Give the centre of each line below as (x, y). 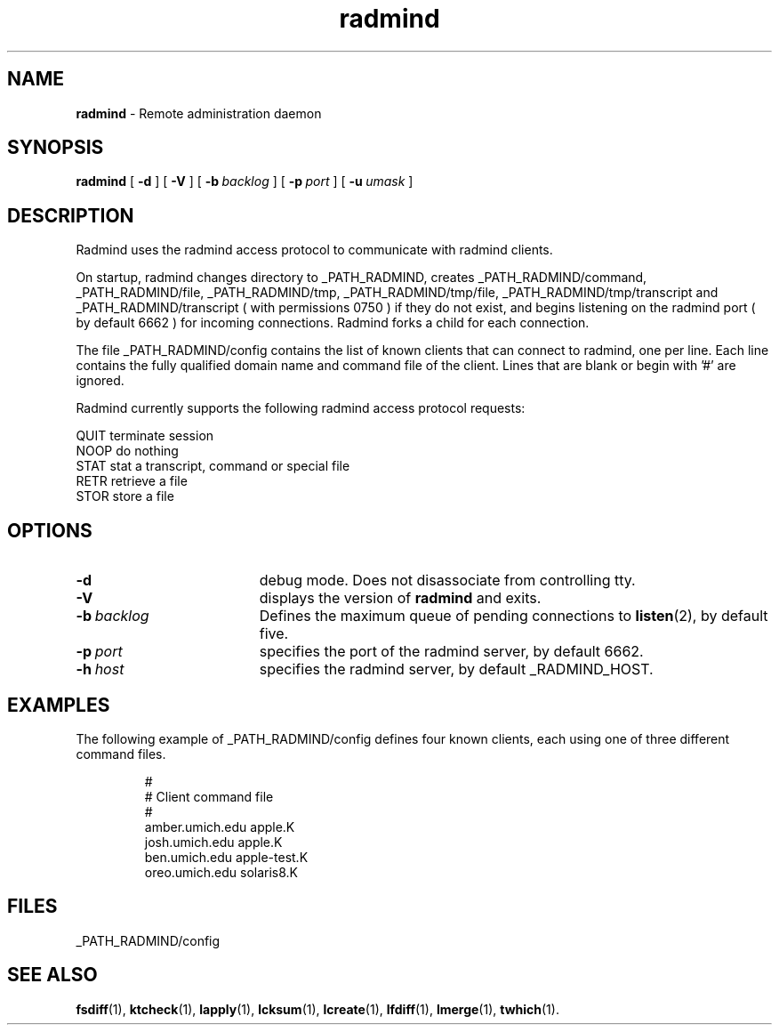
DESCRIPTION (71, 215)
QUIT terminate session (145, 436)
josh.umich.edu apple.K (213, 842)
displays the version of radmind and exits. (400, 598)
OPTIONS (50, 530)
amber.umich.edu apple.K (220, 826)
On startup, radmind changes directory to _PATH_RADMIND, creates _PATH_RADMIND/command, (361, 278)
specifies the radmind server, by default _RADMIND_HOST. (456, 669)
